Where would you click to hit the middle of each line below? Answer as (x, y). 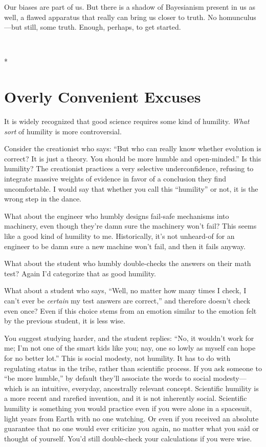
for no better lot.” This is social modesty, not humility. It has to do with (117, 358)
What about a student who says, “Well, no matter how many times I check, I (125, 290)
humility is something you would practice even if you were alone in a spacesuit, (128, 408)
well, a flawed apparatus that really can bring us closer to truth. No (110, 17)
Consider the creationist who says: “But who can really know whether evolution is (133, 148)
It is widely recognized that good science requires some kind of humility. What (127, 121)
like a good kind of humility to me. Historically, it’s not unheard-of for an (119, 236)
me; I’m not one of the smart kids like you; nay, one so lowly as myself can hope (130, 348)
